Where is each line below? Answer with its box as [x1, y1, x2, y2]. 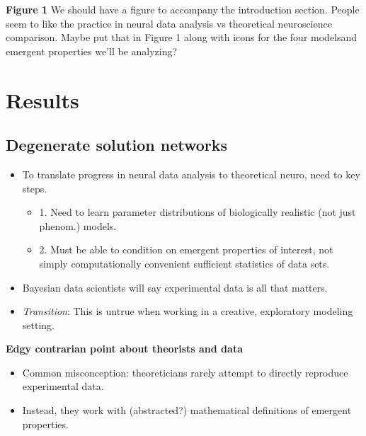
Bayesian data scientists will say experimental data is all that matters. [22, 280, 328, 294]
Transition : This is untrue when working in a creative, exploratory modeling [22, 304, 353, 319]
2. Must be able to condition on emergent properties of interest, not [39, 242, 333, 257]
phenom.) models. [39, 218, 117, 233]
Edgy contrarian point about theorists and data [6, 341, 243, 356]
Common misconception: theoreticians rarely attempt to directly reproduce [22, 365, 348, 379]
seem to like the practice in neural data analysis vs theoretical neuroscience [6, 16, 332, 30]
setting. [22, 317, 55, 332]
